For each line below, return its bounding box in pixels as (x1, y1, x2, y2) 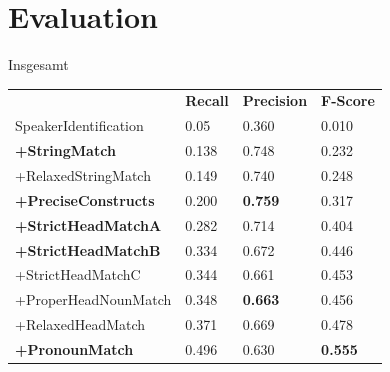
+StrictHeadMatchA (15, 214, 162, 235)
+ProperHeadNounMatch (15, 289, 172, 310)
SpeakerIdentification (15, 115, 144, 136)
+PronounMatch (15, 338, 134, 359)
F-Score (321, 90, 375, 111)
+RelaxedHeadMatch (15, 314, 146, 335)
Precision (242, 90, 308, 111)
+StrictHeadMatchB (15, 239, 161, 260)
